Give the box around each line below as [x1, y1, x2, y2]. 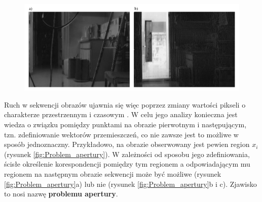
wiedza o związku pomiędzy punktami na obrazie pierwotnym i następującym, [4, 119, 247, 130]
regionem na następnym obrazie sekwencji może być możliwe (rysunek [4, 169, 221, 179]
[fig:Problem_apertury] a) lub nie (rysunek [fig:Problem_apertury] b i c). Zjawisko [4, 178, 257, 189]
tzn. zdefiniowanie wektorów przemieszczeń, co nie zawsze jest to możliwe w [4, 129, 239, 139]
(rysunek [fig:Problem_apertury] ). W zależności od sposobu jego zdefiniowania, [4, 148, 250, 159]
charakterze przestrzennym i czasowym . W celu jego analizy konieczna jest [4, 109, 238, 120]
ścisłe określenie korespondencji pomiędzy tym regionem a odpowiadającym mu [4, 159, 250, 169]
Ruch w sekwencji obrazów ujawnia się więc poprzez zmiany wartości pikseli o [4, 99, 246, 110]
